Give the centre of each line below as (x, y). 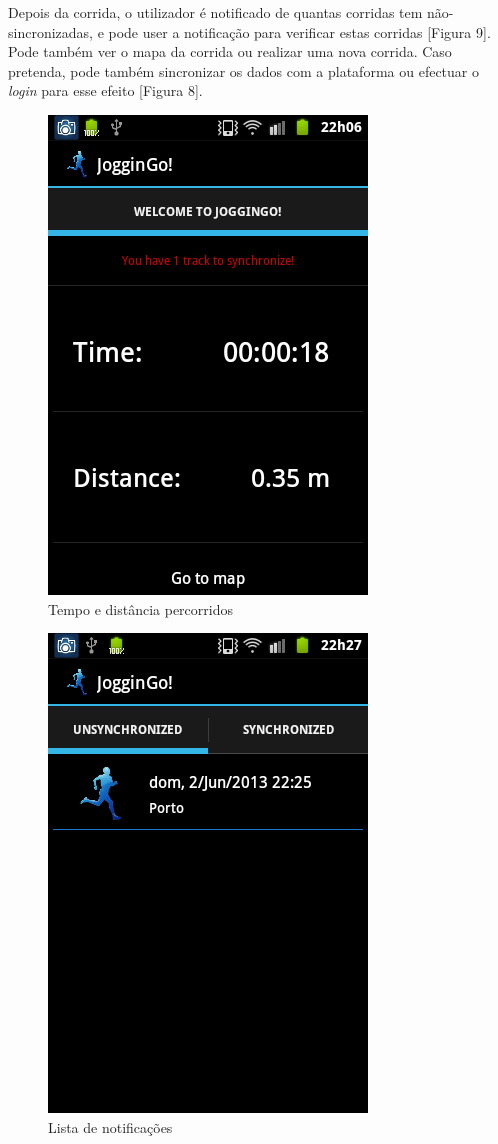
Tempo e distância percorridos (140, 608)
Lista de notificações (110, 1126)
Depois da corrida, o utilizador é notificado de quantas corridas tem (215, 12)
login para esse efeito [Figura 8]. (105, 90)
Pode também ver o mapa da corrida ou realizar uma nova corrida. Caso (230, 51)
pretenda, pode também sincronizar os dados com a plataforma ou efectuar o (243, 70)
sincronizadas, (50, 31)
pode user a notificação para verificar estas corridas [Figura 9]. (299, 31)
